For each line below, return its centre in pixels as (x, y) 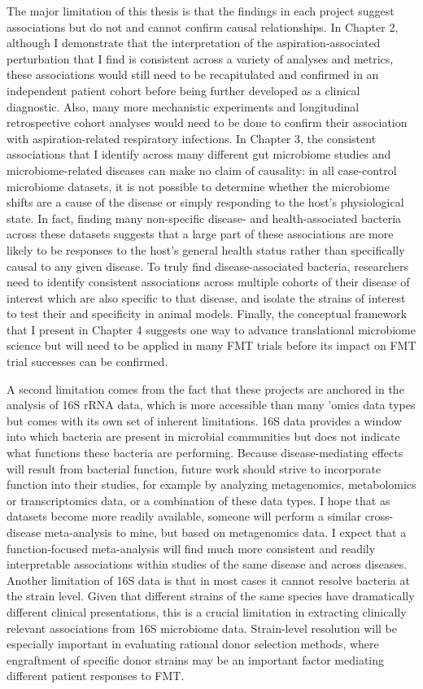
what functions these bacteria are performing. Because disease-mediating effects (205, 453)
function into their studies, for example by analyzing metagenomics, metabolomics (211, 484)
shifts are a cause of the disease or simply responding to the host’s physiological (205, 202)
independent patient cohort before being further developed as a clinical (183, 90)
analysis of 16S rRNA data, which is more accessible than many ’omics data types (211, 405)
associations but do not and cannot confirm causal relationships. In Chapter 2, (203, 26)
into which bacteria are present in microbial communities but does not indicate (203, 436)
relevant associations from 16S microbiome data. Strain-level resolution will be (202, 628)
